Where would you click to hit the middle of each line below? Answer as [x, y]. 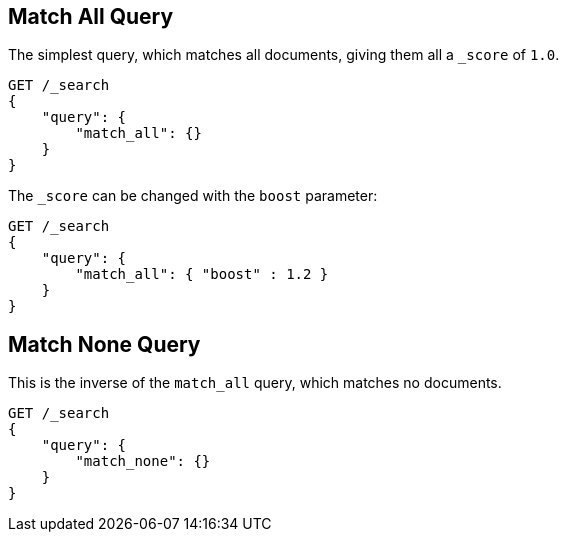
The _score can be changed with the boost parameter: [193, 196]
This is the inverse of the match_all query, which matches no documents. [255, 383]
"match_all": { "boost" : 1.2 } [202, 274]
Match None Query [104, 344]
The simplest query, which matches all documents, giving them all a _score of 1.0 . [284, 55]
